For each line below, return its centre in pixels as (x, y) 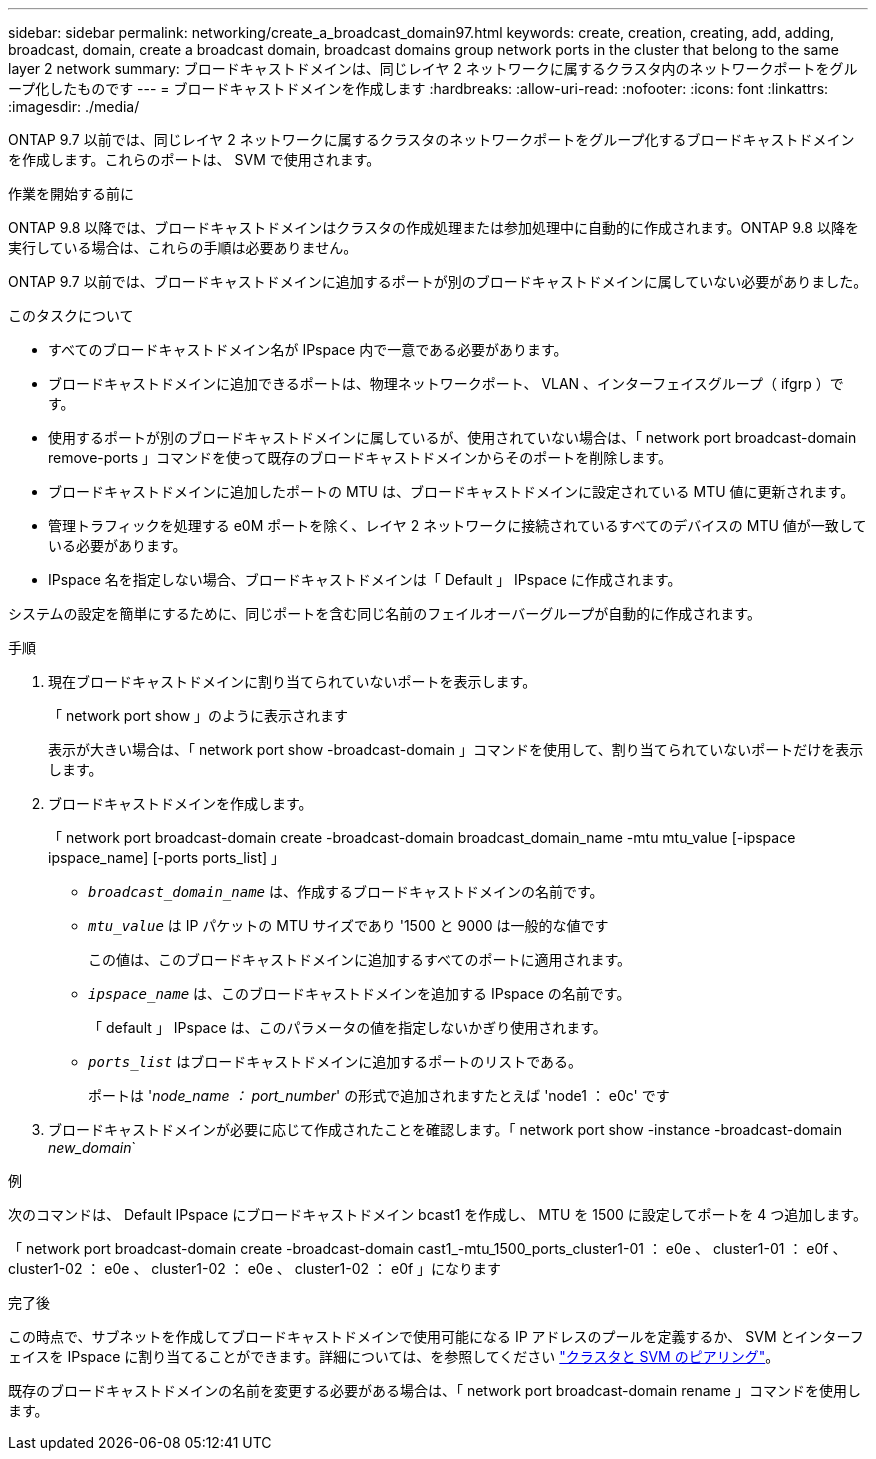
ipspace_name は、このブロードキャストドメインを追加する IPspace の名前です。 (359, 993)
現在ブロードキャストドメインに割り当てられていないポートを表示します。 (292, 681)
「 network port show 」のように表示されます (198, 715)
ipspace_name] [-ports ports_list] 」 (167, 857)
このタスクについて (71, 315)
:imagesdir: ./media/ (74, 106)
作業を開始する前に (71, 193)
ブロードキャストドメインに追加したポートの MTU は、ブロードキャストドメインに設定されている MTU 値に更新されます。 (451, 491)
